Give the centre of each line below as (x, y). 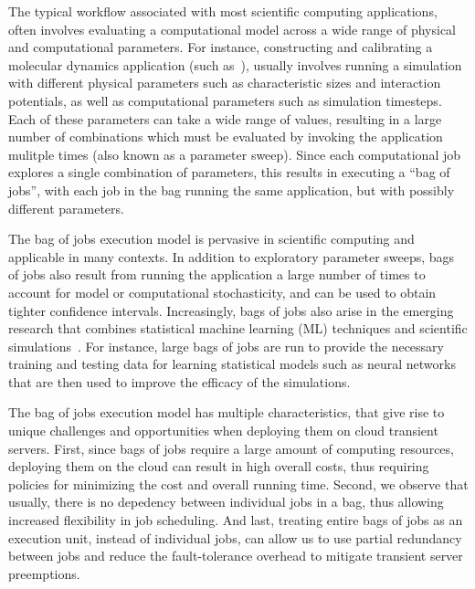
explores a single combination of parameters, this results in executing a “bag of (229, 172)
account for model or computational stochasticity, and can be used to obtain (222, 292)
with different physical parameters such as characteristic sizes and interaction (225, 83)
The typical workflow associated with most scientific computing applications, (223, 11)
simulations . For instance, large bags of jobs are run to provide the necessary (226, 346)
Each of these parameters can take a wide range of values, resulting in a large (225, 118)
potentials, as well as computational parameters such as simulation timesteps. (225, 100)
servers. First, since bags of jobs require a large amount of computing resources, (231, 448)
